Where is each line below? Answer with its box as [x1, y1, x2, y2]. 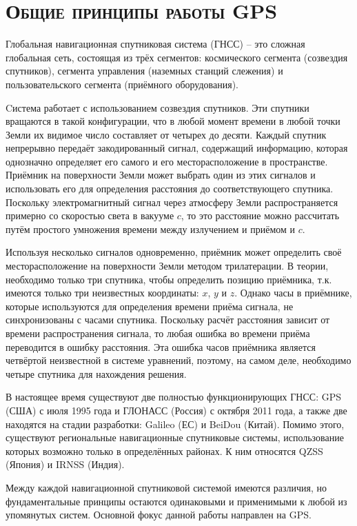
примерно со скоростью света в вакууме [6, 208, 174, 223]
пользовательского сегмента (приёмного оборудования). [6, 77, 238, 91]
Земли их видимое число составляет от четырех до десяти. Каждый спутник [6, 127, 327, 141]
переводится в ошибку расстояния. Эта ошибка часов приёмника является [6, 339, 316, 354]
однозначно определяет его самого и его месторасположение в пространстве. [6, 154, 328, 168]
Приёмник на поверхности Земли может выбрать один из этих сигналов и [6, 168, 316, 182]
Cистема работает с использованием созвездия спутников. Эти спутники [6, 100, 309, 114]
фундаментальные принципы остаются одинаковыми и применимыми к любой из [6, 494, 347, 508]
